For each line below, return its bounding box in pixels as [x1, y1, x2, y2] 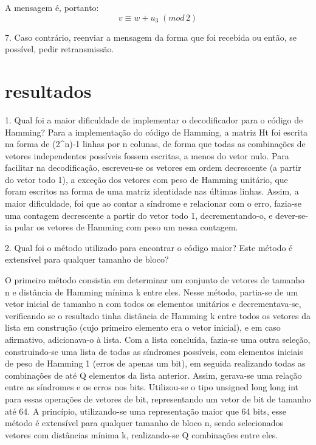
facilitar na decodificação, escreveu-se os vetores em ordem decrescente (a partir [5, 161, 301, 174]
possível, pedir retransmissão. [5, 43, 114, 55]
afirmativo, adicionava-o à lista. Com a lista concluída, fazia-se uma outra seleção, [5, 333, 311, 345]
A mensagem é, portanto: [5, 1, 99, 13]
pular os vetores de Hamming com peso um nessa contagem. [14, 221, 238, 233]
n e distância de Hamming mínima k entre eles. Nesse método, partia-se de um [5, 285, 298, 298]
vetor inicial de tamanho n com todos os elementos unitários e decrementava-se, [5, 297, 301, 310]
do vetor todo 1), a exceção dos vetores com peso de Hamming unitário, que [5, 173, 288, 185]
